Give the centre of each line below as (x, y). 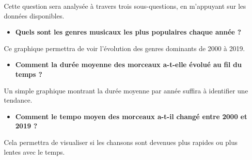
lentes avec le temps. (34, 151)
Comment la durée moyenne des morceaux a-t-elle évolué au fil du (128, 64)
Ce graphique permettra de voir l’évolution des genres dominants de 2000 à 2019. (125, 48)
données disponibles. (34, 15)
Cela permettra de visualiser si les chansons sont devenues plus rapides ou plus (121, 142)
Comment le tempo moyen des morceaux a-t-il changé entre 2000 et (131, 116)
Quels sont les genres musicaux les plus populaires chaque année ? (128, 32)
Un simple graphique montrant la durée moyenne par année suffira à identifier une (126, 90)
